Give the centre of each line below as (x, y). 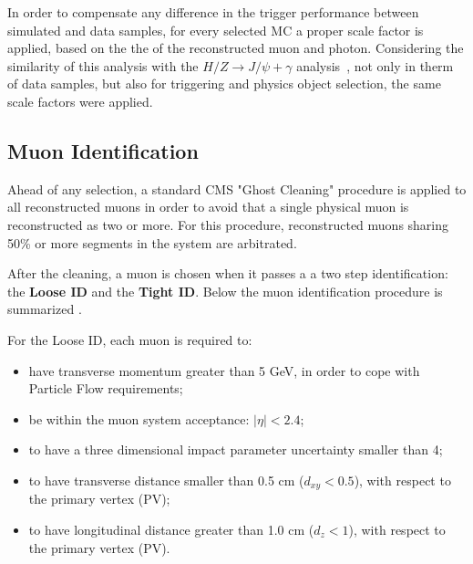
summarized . (45, 309)
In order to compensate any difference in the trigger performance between (213, 12)
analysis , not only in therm (375, 65)
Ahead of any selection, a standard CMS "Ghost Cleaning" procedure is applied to (237, 188)
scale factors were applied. (80, 101)
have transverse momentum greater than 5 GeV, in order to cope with (224, 370)
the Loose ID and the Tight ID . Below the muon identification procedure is (225, 291)
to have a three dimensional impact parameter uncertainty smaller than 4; (236, 449)
